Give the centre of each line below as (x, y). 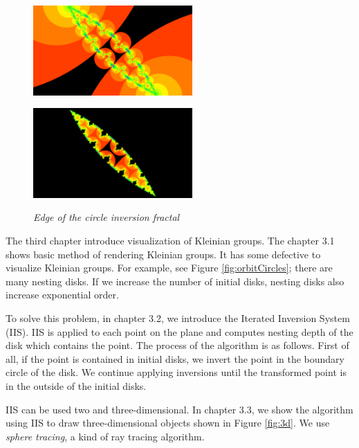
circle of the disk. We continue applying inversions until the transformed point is (176, 372)
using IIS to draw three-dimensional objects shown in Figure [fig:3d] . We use (168, 423)
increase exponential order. (62, 295)
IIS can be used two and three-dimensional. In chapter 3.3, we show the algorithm (179, 409)
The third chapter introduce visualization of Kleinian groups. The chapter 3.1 (170, 240)
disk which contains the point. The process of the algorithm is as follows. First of (177, 345)
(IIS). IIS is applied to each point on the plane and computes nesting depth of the (179, 331)
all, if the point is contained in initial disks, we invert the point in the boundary (175, 358)
